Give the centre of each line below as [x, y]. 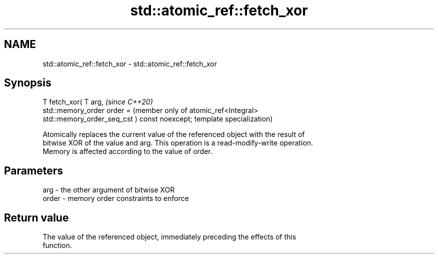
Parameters [33, 170]
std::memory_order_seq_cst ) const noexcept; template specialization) [158, 119]
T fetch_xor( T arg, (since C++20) [98, 102]
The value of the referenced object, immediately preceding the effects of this [169, 237]
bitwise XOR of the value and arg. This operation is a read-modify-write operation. [178, 143]
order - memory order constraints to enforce [116, 198]
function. [57, 245]
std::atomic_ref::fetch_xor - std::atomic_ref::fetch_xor [130, 63]
